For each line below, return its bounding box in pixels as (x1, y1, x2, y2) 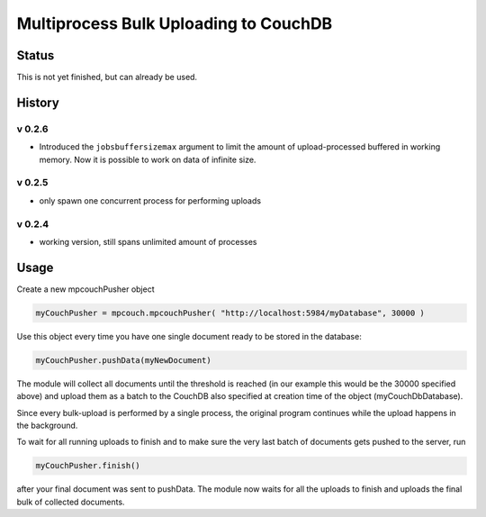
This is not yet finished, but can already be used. (16, 72, 198, 83)
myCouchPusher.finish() (35, 460, 141, 471)
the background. (16, 420, 78, 431)
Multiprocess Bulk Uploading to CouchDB (16, 14, 333, 33)
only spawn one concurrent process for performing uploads (39, 195, 261, 206)
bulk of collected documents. (16, 496, 125, 507)
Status (16, 48, 55, 63)
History (16, 95, 60, 110)
